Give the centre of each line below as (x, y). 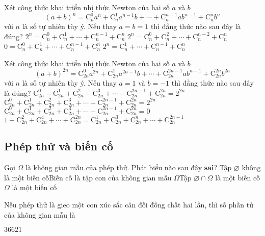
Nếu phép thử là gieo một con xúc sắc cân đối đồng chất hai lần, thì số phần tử (129, 204)
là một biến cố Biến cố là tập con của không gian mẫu (88, 177)
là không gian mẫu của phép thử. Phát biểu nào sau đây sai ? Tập (129, 167)
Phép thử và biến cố (59, 146)
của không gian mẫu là (40, 214)
